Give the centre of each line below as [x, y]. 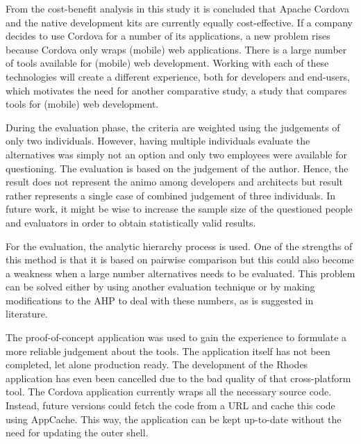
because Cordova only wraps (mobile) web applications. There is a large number [176, 49]
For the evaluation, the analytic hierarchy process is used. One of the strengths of [179, 246]
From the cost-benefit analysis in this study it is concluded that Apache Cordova [178, 8]
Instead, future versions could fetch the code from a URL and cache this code [170, 405]
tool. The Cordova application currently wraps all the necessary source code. [169, 392]
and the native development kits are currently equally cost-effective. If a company [179, 22]
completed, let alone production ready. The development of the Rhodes [157, 364]
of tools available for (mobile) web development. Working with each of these [167, 63]
